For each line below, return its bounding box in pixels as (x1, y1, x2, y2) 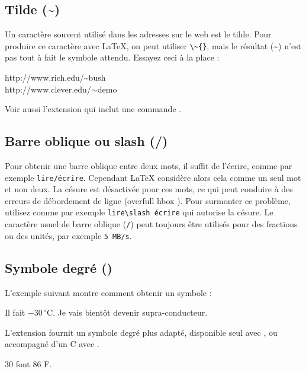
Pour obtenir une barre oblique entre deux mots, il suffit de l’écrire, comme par (5, 160, 292, 172)
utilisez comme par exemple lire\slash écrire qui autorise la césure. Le (5, 206, 273, 218)
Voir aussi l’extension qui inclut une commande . (5, 103, 182, 115)
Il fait (5, 306, 25, 319)
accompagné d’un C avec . (5, 338, 99, 350)
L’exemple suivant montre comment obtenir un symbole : (5, 286, 212, 298)
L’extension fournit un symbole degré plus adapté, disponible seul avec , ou (5, 326, 278, 338)
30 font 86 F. (5, 358, 52, 370)
